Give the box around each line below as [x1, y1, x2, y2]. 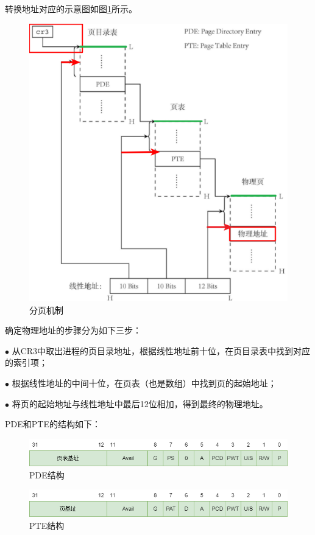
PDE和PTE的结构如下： [5, 418, 101, 430]
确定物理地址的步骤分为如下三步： [5, 324, 141, 337]
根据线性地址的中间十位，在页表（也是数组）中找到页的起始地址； [12, 376, 277, 389]
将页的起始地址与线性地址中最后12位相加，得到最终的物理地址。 [12, 397, 268, 410]
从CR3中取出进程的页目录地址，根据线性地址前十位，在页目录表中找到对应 [12, 344, 311, 357]
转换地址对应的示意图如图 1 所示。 [5, 2, 137, 15]
